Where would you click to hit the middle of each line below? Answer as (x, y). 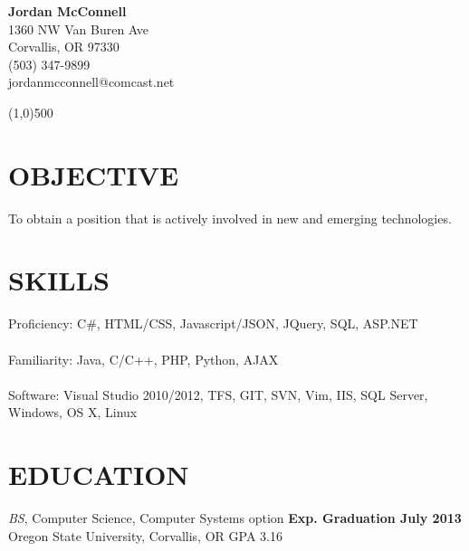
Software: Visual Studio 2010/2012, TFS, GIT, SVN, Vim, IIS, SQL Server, (218, 394)
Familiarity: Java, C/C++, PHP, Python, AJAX (144, 359)
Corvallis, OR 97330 (64, 47)
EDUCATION (99, 475)
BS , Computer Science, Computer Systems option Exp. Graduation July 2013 (235, 518)
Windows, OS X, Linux (73, 412)
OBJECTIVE (94, 174)
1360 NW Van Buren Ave (79, 28)
